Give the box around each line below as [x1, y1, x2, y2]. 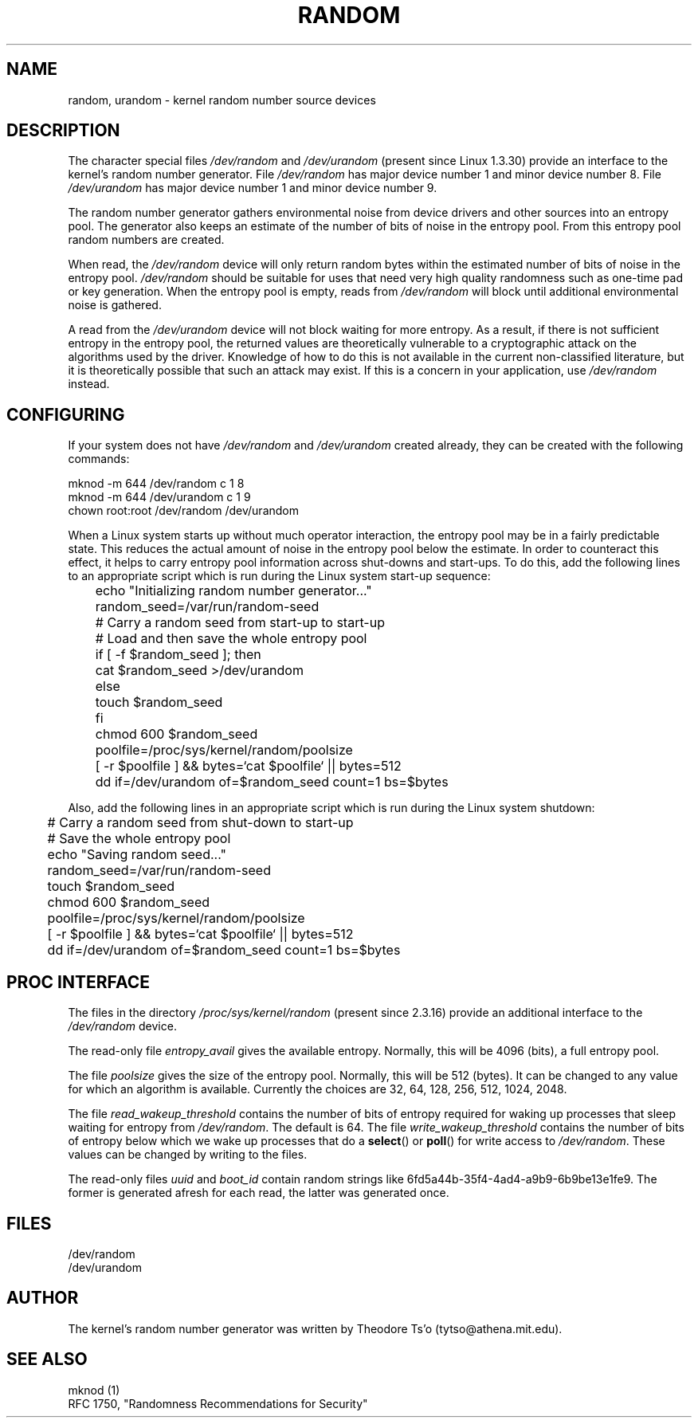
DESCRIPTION [6, 120, 120, 141]
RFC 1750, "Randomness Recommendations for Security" [68, 1396, 368, 1410]
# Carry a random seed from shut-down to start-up [47, 814, 354, 831]
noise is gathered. [68, 298, 162, 312]
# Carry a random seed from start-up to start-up [95, 614, 385, 631]
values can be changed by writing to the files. [68, 1147, 308, 1162]
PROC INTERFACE [6, 971, 151, 992]
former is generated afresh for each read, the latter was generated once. [68, 1186, 449, 1200]
